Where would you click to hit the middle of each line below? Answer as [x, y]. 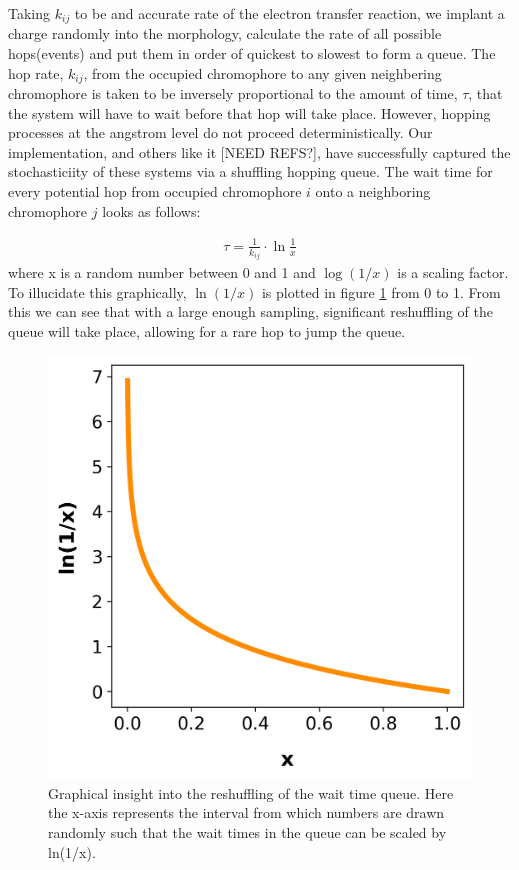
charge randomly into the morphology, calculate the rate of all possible [225, 33]
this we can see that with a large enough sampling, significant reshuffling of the [251, 311]
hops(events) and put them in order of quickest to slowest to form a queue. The [252, 53]
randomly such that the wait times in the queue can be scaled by [247, 832]
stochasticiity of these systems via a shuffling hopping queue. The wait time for [250, 171]
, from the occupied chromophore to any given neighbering [262, 72]
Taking [29, 13]
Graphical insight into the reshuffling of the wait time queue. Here [251, 792]
